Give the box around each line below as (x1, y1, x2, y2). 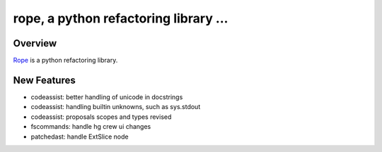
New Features (13, 74, 76, 86)
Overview (13, 37, 57, 49)
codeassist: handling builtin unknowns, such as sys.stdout (30, 103, 201, 111)
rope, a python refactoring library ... (13, 11, 228, 26)
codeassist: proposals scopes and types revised (30, 113, 172, 121)
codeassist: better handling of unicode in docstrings (30, 92, 183, 101)
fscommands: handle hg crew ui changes (30, 122, 151, 131)
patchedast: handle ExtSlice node (30, 132, 129, 141)
